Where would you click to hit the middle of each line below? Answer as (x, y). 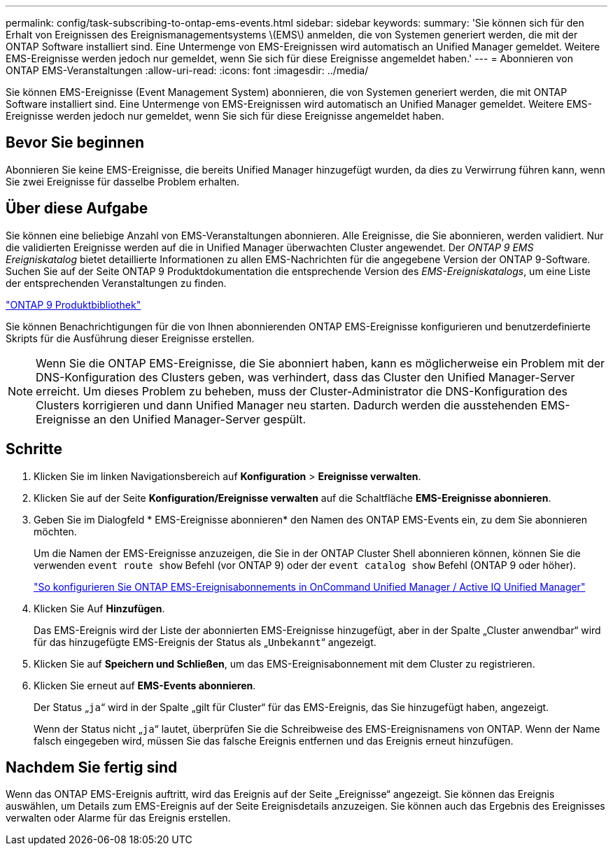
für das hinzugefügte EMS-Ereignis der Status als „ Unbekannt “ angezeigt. (205, 642)
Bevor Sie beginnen (75, 143)
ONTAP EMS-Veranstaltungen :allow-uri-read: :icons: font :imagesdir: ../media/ (187, 70)
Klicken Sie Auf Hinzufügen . (99, 608)
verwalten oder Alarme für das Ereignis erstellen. (118, 818)
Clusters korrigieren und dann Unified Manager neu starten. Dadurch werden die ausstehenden (287, 405)
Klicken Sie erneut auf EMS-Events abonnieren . (145, 685)
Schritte (34, 449)
